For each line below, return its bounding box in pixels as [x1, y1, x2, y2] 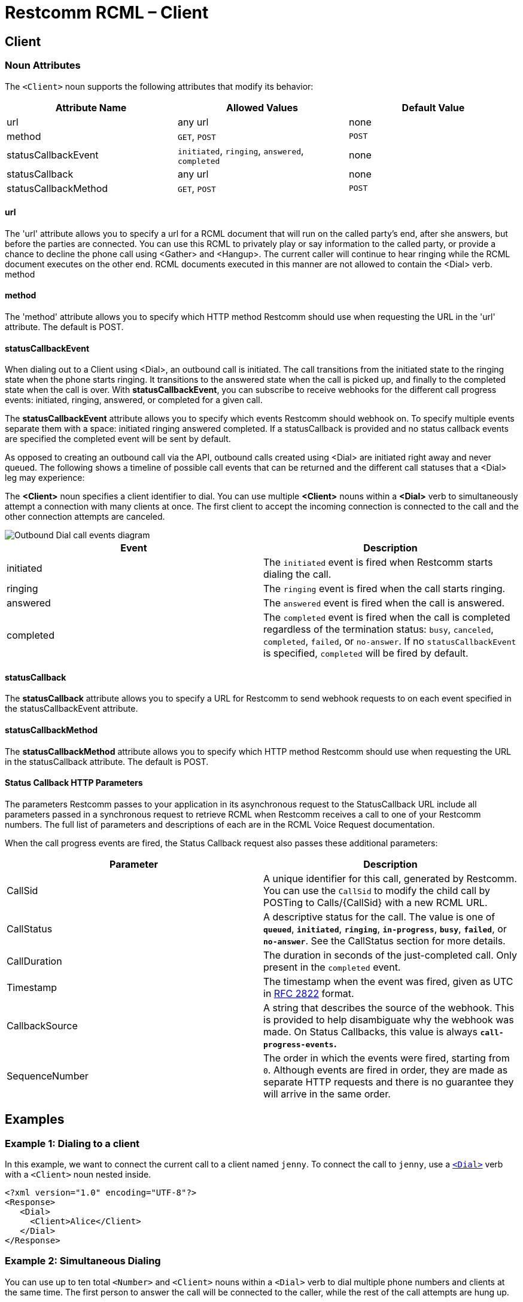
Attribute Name [55, 101, 127, 114]
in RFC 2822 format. [263, 987, 354, 999]
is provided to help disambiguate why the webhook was [263, 1013, 514, 1026]
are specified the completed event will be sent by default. [5, 434, 231, 444]
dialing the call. [263, 568, 332, 581]
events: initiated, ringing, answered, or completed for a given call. [5, 395, 263, 405]
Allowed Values [226, 101, 299, 114]
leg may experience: [5, 472, 85, 483]
